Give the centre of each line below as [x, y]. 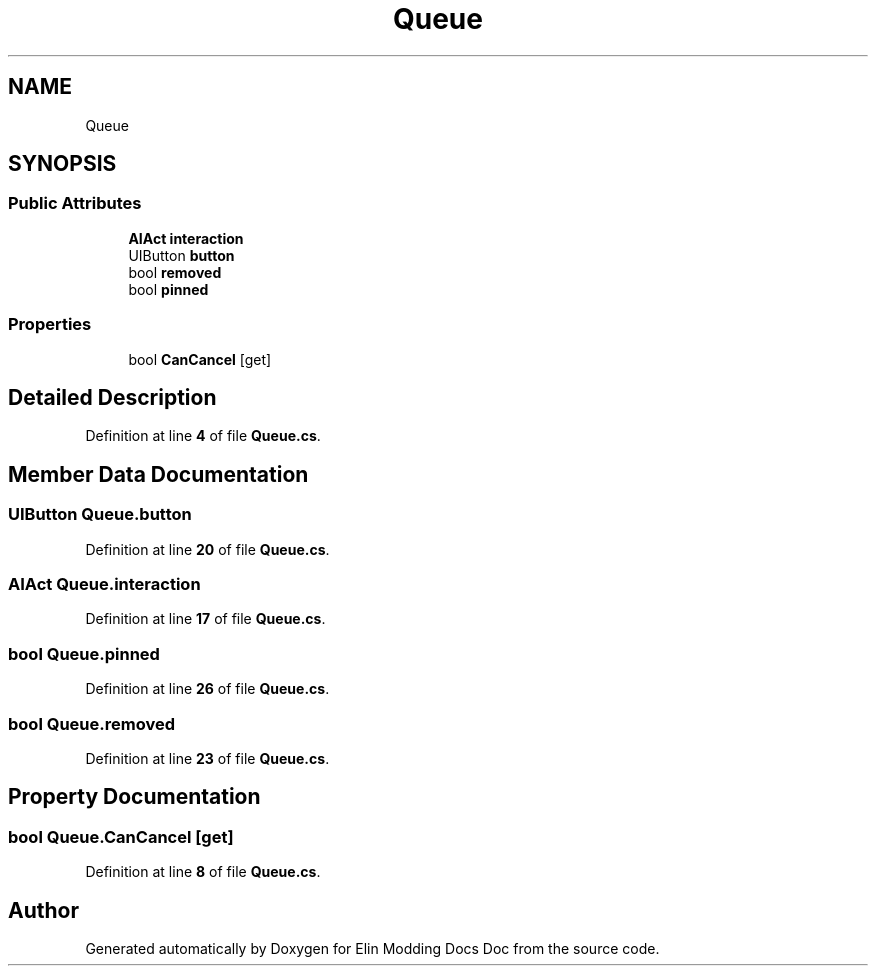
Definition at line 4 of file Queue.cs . [203, 436]
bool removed [175, 272]
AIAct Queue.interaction [104, 584]
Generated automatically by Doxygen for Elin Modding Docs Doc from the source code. [372, 948]
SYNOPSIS [62, 164]
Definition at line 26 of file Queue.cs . [207, 689]
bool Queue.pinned [84, 653]
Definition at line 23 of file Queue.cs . [207, 758]
